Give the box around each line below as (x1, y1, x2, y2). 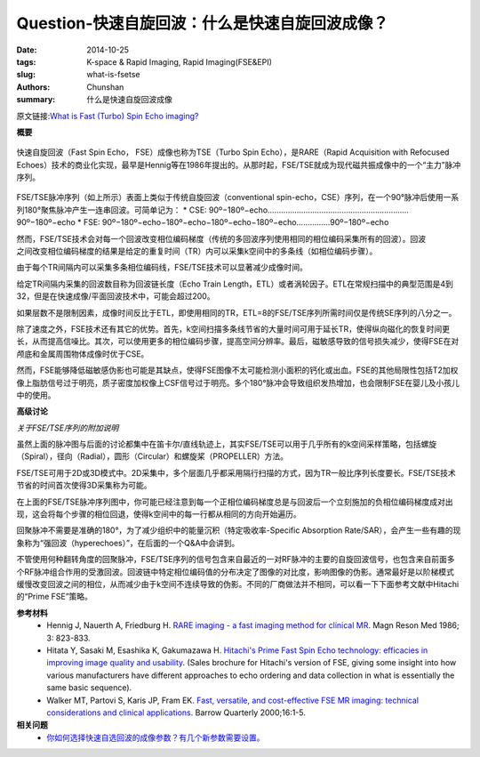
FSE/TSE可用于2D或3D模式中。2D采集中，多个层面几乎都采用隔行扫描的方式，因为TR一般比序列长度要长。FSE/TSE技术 (16, 467, 457, 478)
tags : (16, 56, 36, 67)
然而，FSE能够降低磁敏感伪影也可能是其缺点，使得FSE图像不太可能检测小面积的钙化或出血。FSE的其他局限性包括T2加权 (16, 365, 459, 375)
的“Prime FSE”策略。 (16, 592, 93, 602)
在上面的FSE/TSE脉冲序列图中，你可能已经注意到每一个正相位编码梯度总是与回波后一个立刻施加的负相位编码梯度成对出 (16, 496, 453, 507)
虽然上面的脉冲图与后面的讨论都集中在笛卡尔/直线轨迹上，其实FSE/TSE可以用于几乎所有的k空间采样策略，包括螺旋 (16, 439, 437, 449)
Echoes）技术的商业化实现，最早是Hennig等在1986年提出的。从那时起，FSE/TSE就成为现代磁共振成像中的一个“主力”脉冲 (16, 159, 461, 170)
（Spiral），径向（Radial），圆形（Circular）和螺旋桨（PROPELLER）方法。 (16, 451, 289, 462)
